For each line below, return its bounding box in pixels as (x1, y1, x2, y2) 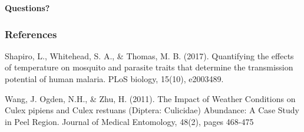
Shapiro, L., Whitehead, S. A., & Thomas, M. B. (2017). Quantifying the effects (5, 49, 294, 62)
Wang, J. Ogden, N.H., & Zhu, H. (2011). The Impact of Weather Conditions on (5, 92, 296, 104)
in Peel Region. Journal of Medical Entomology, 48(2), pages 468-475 (5, 115, 254, 127)
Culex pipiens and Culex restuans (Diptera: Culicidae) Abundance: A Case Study (5, 104, 299, 116)
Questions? (5, 2, 50, 13)
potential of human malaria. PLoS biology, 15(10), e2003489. (5, 73, 224, 84)
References (5, 26, 57, 41)
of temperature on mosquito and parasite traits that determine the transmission (5, 61, 293, 73)
